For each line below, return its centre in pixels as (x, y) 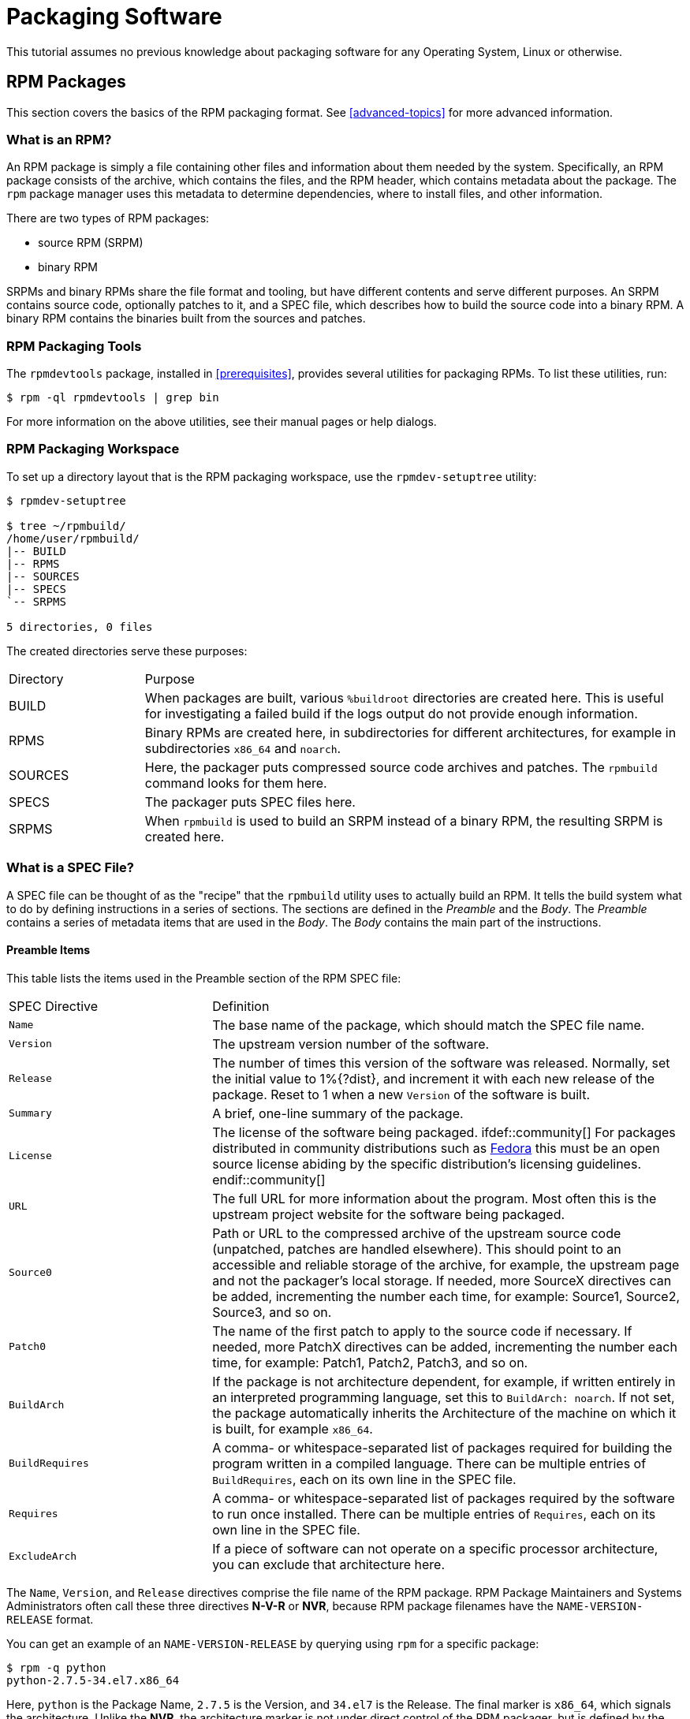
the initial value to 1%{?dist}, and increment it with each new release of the (434, 1078)
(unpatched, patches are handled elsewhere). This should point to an (417, 1249)
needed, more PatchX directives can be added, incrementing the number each (445, 1346)
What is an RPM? (59, 139)
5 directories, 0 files (80, 626)
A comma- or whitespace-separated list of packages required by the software (444, 1498)
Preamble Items (48, 950)
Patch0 (27, 1347)
